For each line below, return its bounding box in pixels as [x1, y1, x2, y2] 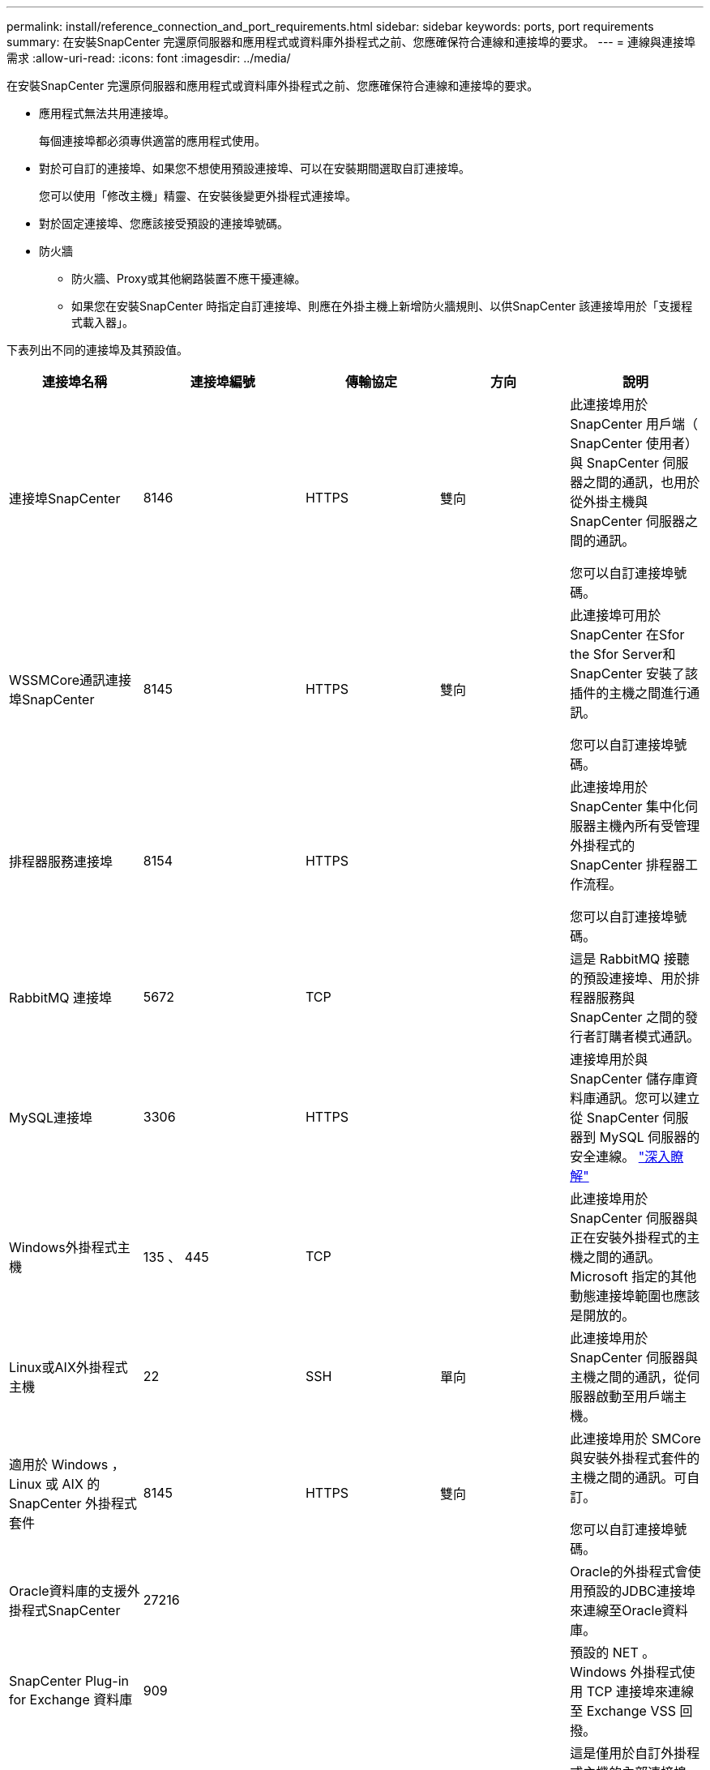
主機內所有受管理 [596, 818, 700, 834]
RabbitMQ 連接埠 [9, 990, 113, 1006]
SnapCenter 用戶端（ [570, 416, 699, 432]
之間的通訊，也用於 [583, 474, 700, 490]
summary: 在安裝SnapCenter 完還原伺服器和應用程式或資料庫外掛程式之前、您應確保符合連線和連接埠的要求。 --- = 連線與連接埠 [6, 35, 695, 49]
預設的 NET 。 [570, 1644, 656, 1661]
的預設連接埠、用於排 [570, 970, 700, 986]
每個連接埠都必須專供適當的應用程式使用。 [39, 134, 266, 147]
